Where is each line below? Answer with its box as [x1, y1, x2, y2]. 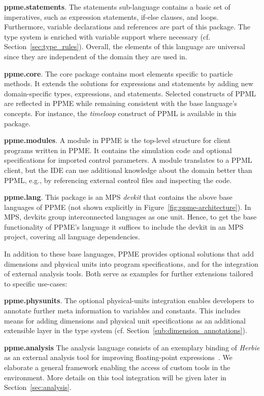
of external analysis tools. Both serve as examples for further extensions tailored [4, 268, 253, 279]
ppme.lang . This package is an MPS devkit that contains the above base [4, 192, 233, 202]
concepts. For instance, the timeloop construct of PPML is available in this [4, 107, 237, 118]
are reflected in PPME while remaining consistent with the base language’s [4, 98, 238, 109]
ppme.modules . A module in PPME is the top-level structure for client [4, 135, 231, 146]
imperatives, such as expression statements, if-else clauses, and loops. [4, 11, 219, 22]
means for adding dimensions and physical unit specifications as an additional [4, 315, 246, 326]
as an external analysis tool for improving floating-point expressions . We [4, 352, 233, 363]
